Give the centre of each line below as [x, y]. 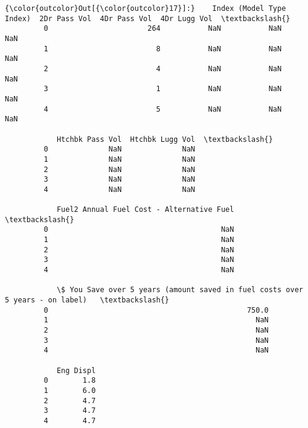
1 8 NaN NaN [163, 49]
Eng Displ [76, 370]
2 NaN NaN [119, 169]
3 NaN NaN [119, 180]
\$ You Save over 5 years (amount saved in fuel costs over [180, 290]
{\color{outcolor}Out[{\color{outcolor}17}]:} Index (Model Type [146, 8]
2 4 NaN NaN [163, 69]
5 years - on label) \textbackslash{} [87, 300]
